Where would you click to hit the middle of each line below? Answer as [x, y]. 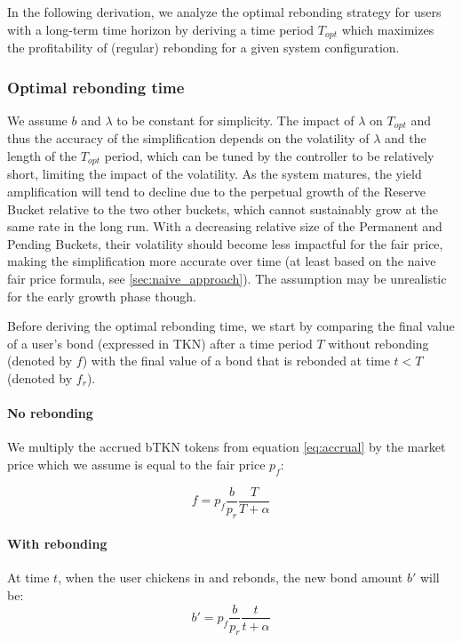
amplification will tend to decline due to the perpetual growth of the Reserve [216, 191]
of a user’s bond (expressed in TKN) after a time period [160, 343]
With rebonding [57, 544]
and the [405, 138]
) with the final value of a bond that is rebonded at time [236, 361]
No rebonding [50, 413]
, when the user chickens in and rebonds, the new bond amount [231, 578]
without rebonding [378, 343]
